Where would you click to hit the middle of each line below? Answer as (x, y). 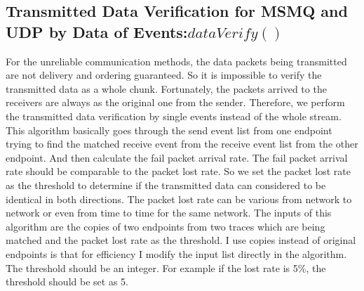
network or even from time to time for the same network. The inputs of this (169, 213)
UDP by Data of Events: (97, 31)
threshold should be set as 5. (67, 282)
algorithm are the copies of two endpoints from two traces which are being (166, 226)
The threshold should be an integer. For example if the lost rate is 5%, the (166, 267)
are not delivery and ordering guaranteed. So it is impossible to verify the (164, 75)
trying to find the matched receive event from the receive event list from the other (182, 144)
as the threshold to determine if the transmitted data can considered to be (166, 185)
